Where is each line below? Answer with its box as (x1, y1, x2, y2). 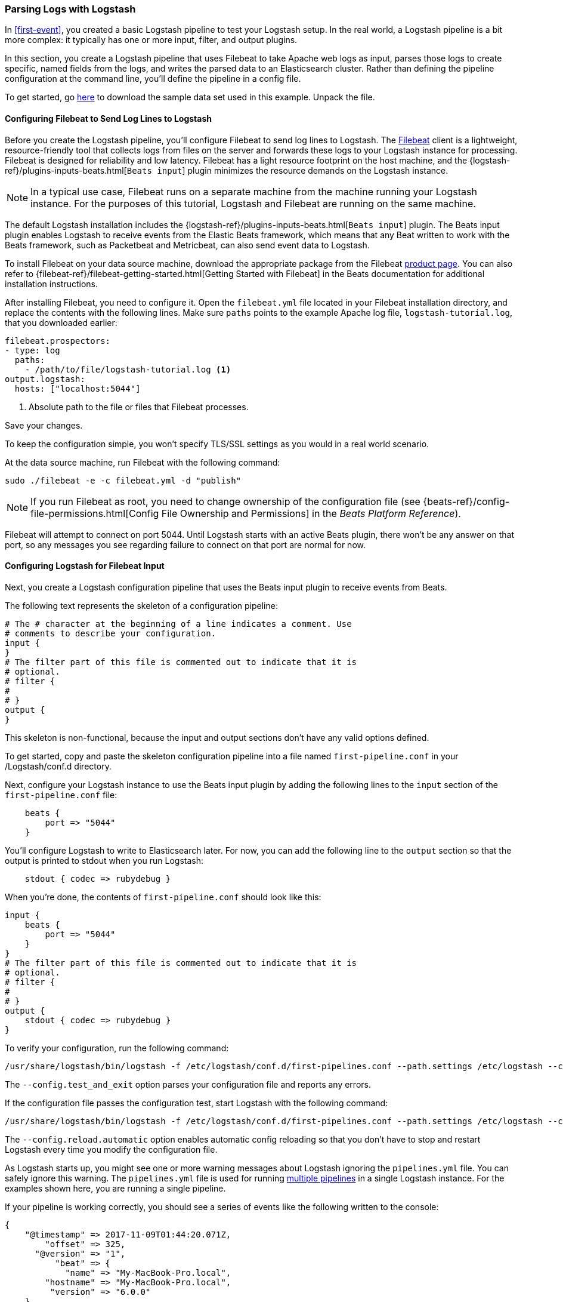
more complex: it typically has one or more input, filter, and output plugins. (5, 35, 298, 45)
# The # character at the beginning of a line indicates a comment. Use (5, 618, 352, 629)
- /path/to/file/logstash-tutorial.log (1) (24, 364, 231, 374)
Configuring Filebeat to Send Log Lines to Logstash (5, 113, 212, 124)
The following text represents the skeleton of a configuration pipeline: (5, 600, 278, 611)
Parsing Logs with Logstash (5, 3, 136, 15)
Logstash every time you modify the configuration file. (5, 1144, 218, 1155)
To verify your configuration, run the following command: (5, 1042, 229, 1053)
